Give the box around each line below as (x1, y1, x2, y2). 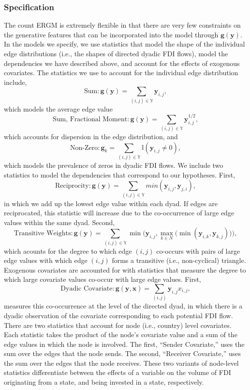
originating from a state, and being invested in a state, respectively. (4, 377, 204, 387)
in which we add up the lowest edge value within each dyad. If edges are (4, 198, 218, 208)
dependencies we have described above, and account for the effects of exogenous (4, 58, 240, 68)
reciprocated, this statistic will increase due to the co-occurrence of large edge (4, 208, 235, 218)
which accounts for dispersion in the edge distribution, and (4, 131, 178, 142)
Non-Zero (70, 144, 98, 151)
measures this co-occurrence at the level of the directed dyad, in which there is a (4, 301, 243, 311)
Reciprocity (55, 182, 89, 190)
